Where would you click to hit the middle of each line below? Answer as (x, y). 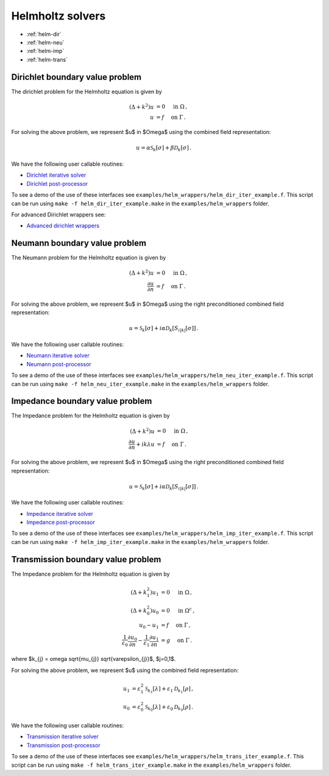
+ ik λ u (146, 444)
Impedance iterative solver (60, 513)
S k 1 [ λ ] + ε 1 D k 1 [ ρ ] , (169, 690)
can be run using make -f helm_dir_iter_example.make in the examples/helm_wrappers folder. (140, 203)
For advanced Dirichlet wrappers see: (58, 214)
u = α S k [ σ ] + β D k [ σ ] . (164, 149)
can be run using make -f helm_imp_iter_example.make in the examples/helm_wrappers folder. (140, 541)
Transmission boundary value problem (86, 559)
